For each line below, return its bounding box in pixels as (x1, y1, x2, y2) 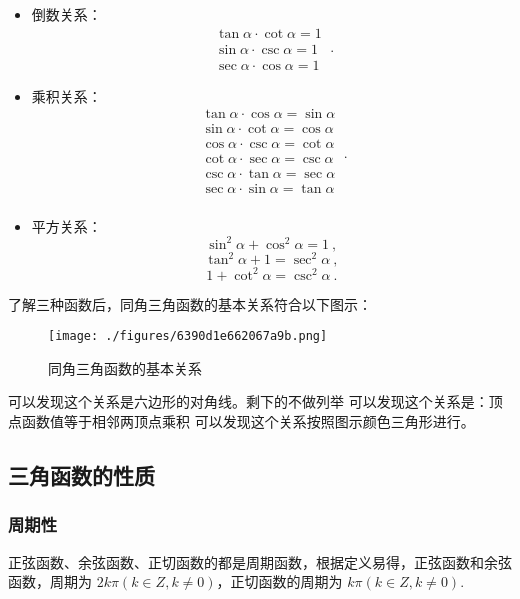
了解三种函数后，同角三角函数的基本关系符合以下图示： (8, 293, 372, 314)
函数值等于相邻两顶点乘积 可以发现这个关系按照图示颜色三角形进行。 (21, 411, 475, 432)
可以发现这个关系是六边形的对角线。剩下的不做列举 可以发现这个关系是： (8, 391, 489, 412)
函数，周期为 (8, 571, 92, 592)
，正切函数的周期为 (216, 571, 343, 592)
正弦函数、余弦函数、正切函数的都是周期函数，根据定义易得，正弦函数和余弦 (8, 551, 512, 572)
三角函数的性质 (8, 460, 155, 491)
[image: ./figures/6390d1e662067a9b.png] (48, 329, 328, 344)
